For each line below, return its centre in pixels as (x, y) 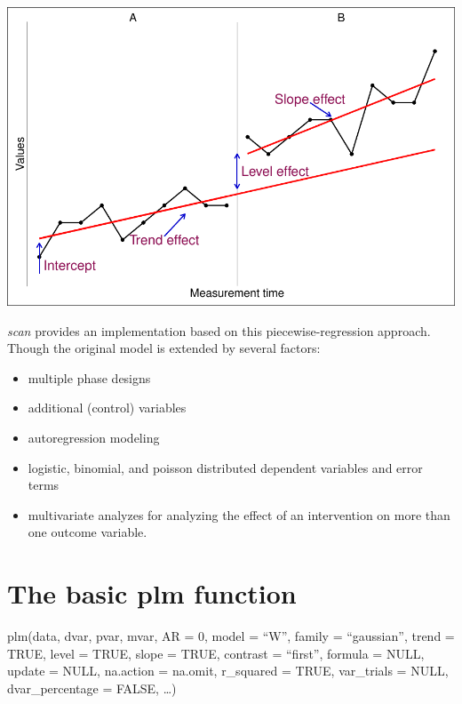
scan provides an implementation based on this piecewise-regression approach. (219, 330)
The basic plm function (152, 593)
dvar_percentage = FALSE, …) (92, 688)
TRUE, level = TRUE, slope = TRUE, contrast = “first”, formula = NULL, (216, 653)
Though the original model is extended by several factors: (164, 348)
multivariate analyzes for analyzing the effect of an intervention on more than (239, 514)
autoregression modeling (94, 437)
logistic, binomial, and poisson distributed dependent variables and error (225, 467)
